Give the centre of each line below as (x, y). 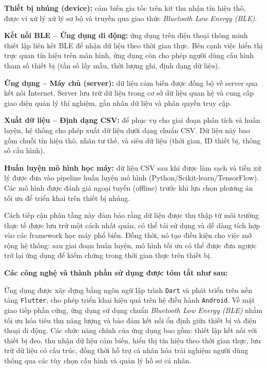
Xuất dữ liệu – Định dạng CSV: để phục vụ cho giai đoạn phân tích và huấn (132, 120)
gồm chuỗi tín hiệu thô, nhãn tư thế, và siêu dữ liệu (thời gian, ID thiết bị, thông (132, 140)
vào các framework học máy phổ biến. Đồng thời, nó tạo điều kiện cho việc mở (128, 235)
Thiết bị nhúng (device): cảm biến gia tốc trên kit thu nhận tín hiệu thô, (125, 8)
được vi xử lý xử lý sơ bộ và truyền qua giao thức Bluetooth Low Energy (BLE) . (131, 18)
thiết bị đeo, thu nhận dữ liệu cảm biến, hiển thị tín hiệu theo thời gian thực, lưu (132, 340)
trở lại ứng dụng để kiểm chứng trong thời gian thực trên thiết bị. (108, 255)
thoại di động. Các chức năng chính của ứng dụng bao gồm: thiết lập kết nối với (131, 330)
